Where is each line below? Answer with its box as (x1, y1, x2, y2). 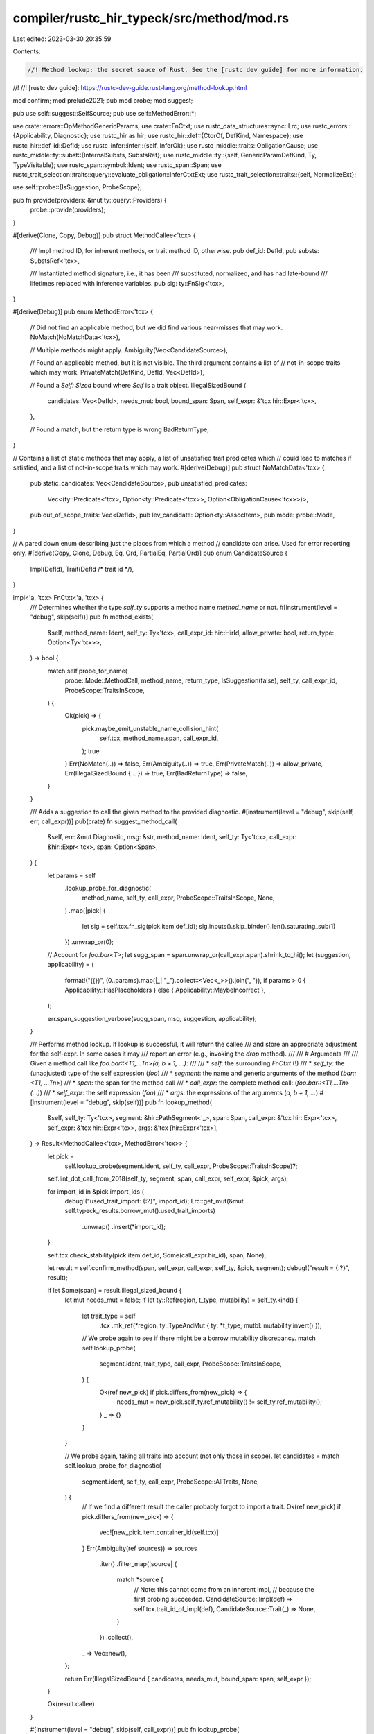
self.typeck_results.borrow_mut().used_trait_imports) (64, 1207, 216, 1215)
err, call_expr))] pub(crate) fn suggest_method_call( (30, 817, 177, 825)
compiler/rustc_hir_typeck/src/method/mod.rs (12, 10, 289, 26)
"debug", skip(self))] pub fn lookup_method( (85, 1098, 213, 1106)
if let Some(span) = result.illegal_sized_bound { (47, 1286, 182, 1294)
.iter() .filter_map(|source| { (99, 1560, 177, 1568)
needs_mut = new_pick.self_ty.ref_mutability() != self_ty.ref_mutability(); (116, 1398, 322, 1406)
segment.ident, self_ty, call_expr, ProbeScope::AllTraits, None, (82, 1477, 260, 1486)
